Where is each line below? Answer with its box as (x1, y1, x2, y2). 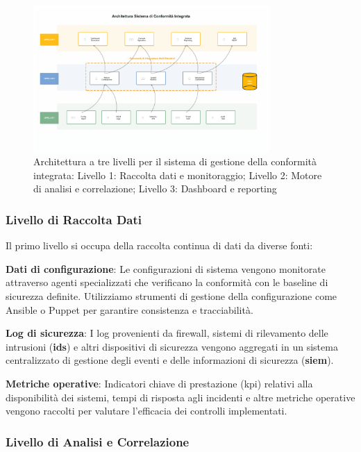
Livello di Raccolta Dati (6, 210, 142, 228)
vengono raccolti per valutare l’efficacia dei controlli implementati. (6, 403, 287, 418)
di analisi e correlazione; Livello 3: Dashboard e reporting (33, 181, 277, 196)
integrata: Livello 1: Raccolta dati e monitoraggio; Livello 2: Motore (33, 167, 322, 182)
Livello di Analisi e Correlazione (6, 433, 190, 450)
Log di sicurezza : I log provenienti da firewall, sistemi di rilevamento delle (6, 326, 328, 340)
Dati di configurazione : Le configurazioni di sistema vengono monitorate (6, 261, 326, 276)
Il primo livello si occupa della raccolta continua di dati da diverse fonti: (6, 238, 313, 253)
